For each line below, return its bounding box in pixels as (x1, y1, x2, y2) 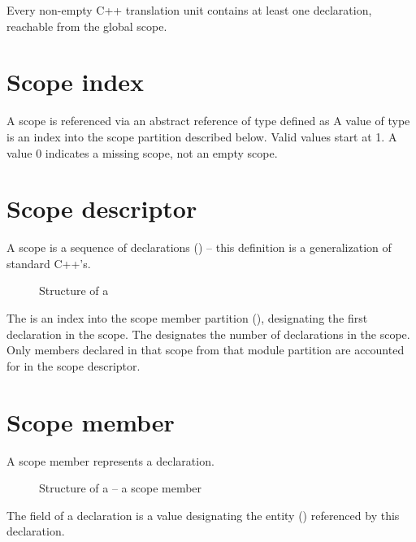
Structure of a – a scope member (39, 479, 202, 496)
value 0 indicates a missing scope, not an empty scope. (6, 144, 278, 161)
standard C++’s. (6, 254, 91, 271)
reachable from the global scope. (6, 17, 167, 34)
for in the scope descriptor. (6, 357, 141, 374)
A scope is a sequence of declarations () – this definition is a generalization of (6, 239, 392, 256)
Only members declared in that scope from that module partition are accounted (6, 341, 405, 358)
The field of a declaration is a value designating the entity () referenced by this (6, 506, 400, 523)
